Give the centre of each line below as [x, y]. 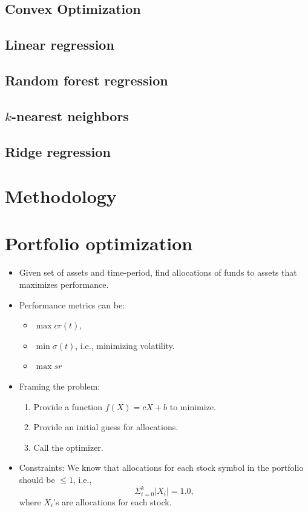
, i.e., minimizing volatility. [125, 345]
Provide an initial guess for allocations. [106, 427]
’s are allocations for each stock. [113, 502]
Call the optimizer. [68, 447]
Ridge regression [58, 151]
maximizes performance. [64, 284]
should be [37, 479]
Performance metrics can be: [72, 304]
